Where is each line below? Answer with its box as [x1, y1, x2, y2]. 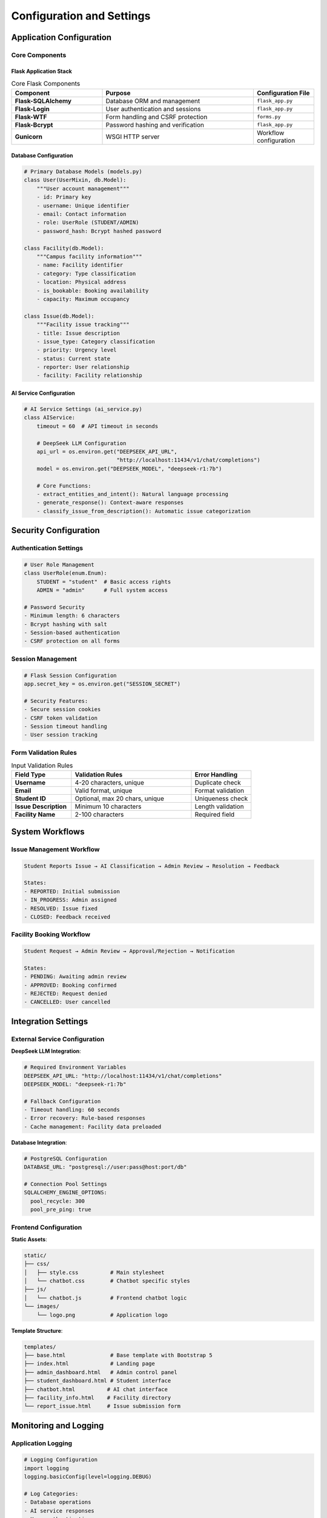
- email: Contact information [36, 211, 127, 218]
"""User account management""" [36, 185, 130, 192]
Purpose [105, 89, 131, 97]
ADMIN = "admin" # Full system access [36, 587, 168, 594]
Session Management [11, 655, 77, 663]
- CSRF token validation [24, 714, 98, 721]
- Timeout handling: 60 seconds [24, 1106, 121, 1114]
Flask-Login [15, 104, 50, 113]
